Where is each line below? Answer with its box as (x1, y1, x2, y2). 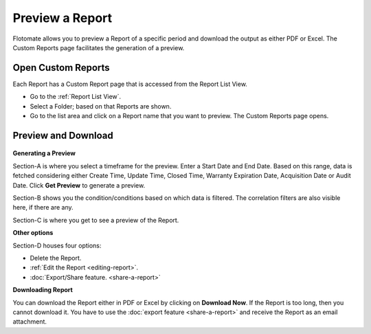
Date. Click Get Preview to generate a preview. (12, 181, 146, 189)
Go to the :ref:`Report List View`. (30, 93, 122, 101)
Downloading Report (12, 286, 74, 294)
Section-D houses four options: (12, 241, 102, 249)
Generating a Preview (12, 149, 76, 157)
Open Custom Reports (12, 62, 110, 74)
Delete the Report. (30, 254, 82, 262)
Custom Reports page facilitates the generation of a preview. (12, 43, 185, 52)
